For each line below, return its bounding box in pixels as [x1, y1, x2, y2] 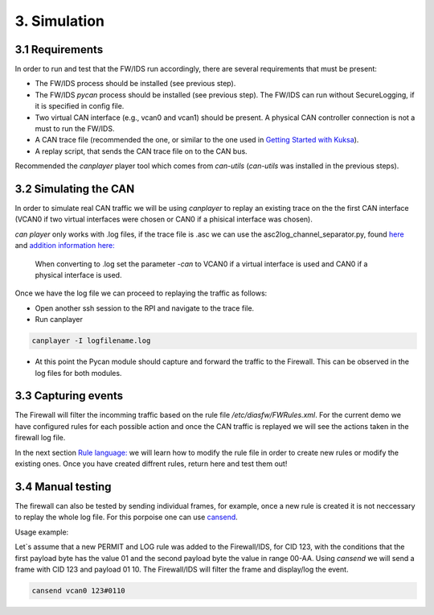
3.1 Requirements [14, 43, 104, 56]
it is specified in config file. [35, 101, 125, 111]
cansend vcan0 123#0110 [31, 586, 126, 595]
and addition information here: [14, 241, 116, 250]
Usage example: [14, 527, 69, 537]
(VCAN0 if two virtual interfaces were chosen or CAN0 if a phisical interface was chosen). [14, 214, 313, 225]
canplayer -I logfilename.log [31, 336, 151, 345]
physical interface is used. [35, 270, 122, 280]
